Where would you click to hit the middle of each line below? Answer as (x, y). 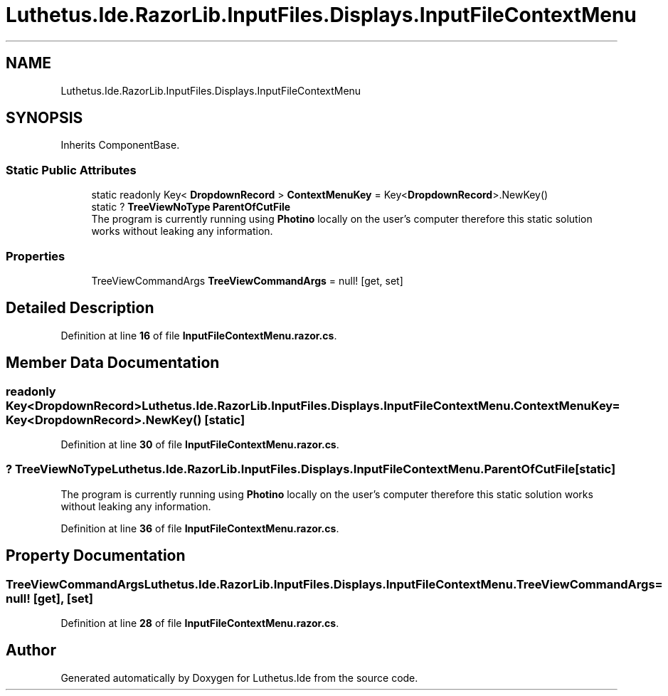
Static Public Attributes (71, 170)
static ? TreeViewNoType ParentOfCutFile (191, 207)
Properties (36, 256)
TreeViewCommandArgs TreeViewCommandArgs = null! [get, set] (247, 280)
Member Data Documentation (113, 363)
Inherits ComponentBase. (120, 145)
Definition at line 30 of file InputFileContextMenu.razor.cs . (200, 444)
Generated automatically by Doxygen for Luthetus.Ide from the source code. (239, 677)
